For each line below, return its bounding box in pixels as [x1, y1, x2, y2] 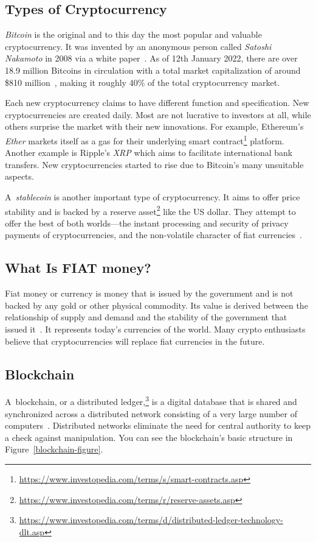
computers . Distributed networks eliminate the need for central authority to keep [5, 419, 311, 432]
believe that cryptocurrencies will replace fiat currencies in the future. [5, 334, 265, 347]
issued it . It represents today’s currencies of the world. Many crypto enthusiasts [5, 323, 306, 335]
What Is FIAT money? [5, 258, 151, 277]
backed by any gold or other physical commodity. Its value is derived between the [5, 298, 308, 311]
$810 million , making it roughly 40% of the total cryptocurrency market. [5, 76, 280, 88]
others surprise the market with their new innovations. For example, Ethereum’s [5, 120, 304, 133]
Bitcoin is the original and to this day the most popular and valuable [5, 28, 262, 41]
